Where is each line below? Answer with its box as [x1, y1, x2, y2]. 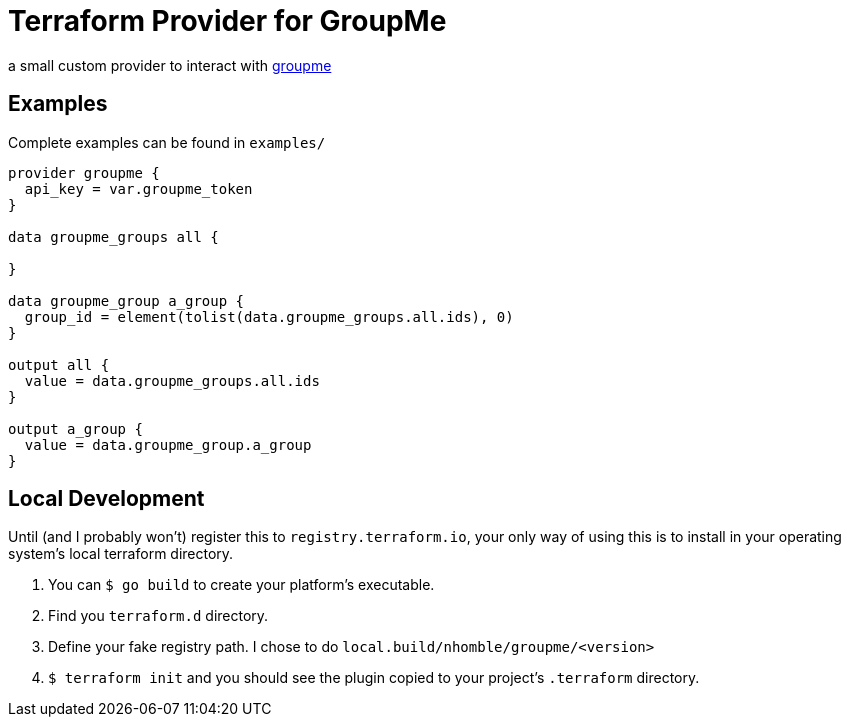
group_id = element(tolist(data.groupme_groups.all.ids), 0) [24, 308, 514, 325]
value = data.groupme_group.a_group [24, 436, 312, 453]
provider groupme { [8, 164, 160, 181]
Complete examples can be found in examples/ [8, 133, 326, 151]
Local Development [8, 486, 205, 512]
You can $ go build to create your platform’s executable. [48, 576, 435, 594]
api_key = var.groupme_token [24, 180, 253, 197]
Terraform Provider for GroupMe [8, 4, 447, 38]
